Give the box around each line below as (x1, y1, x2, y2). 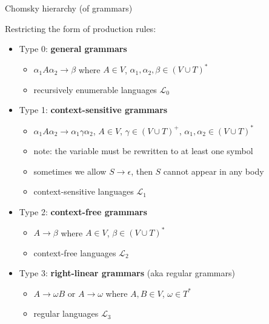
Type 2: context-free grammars (19, 205, 147, 218)
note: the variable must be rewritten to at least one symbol (33, 144, 253, 157)
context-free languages (33, 246, 116, 259)
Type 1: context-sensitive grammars (19, 103, 168, 116)
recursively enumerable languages (33, 83, 157, 96)
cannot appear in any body (163, 164, 264, 177)
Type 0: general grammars (19, 42, 127, 55)
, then (131, 164, 153, 177)
